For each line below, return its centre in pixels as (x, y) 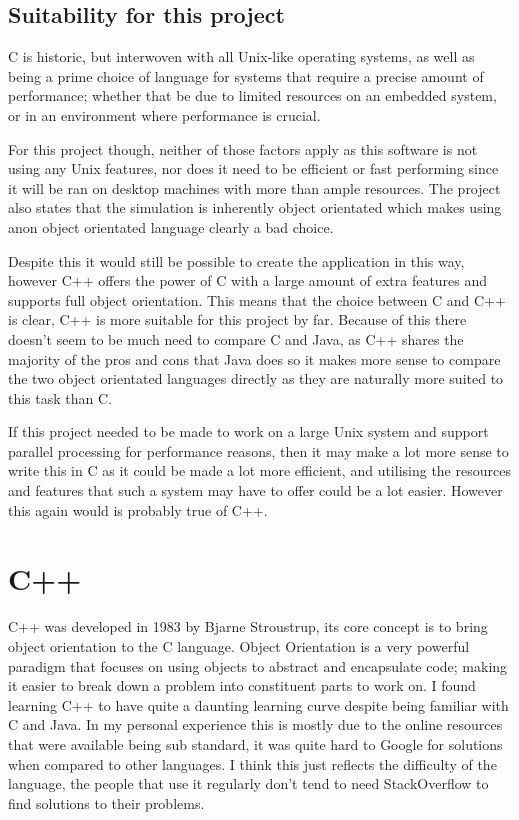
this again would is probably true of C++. (138, 509)
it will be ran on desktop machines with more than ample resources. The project (254, 187)
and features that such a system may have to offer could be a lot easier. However (255, 490)
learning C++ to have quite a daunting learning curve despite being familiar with (258, 704)
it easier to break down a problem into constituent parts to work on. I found (242, 685)
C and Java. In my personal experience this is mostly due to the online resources (255, 724)
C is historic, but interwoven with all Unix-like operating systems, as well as (241, 56)
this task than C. (60, 397)
